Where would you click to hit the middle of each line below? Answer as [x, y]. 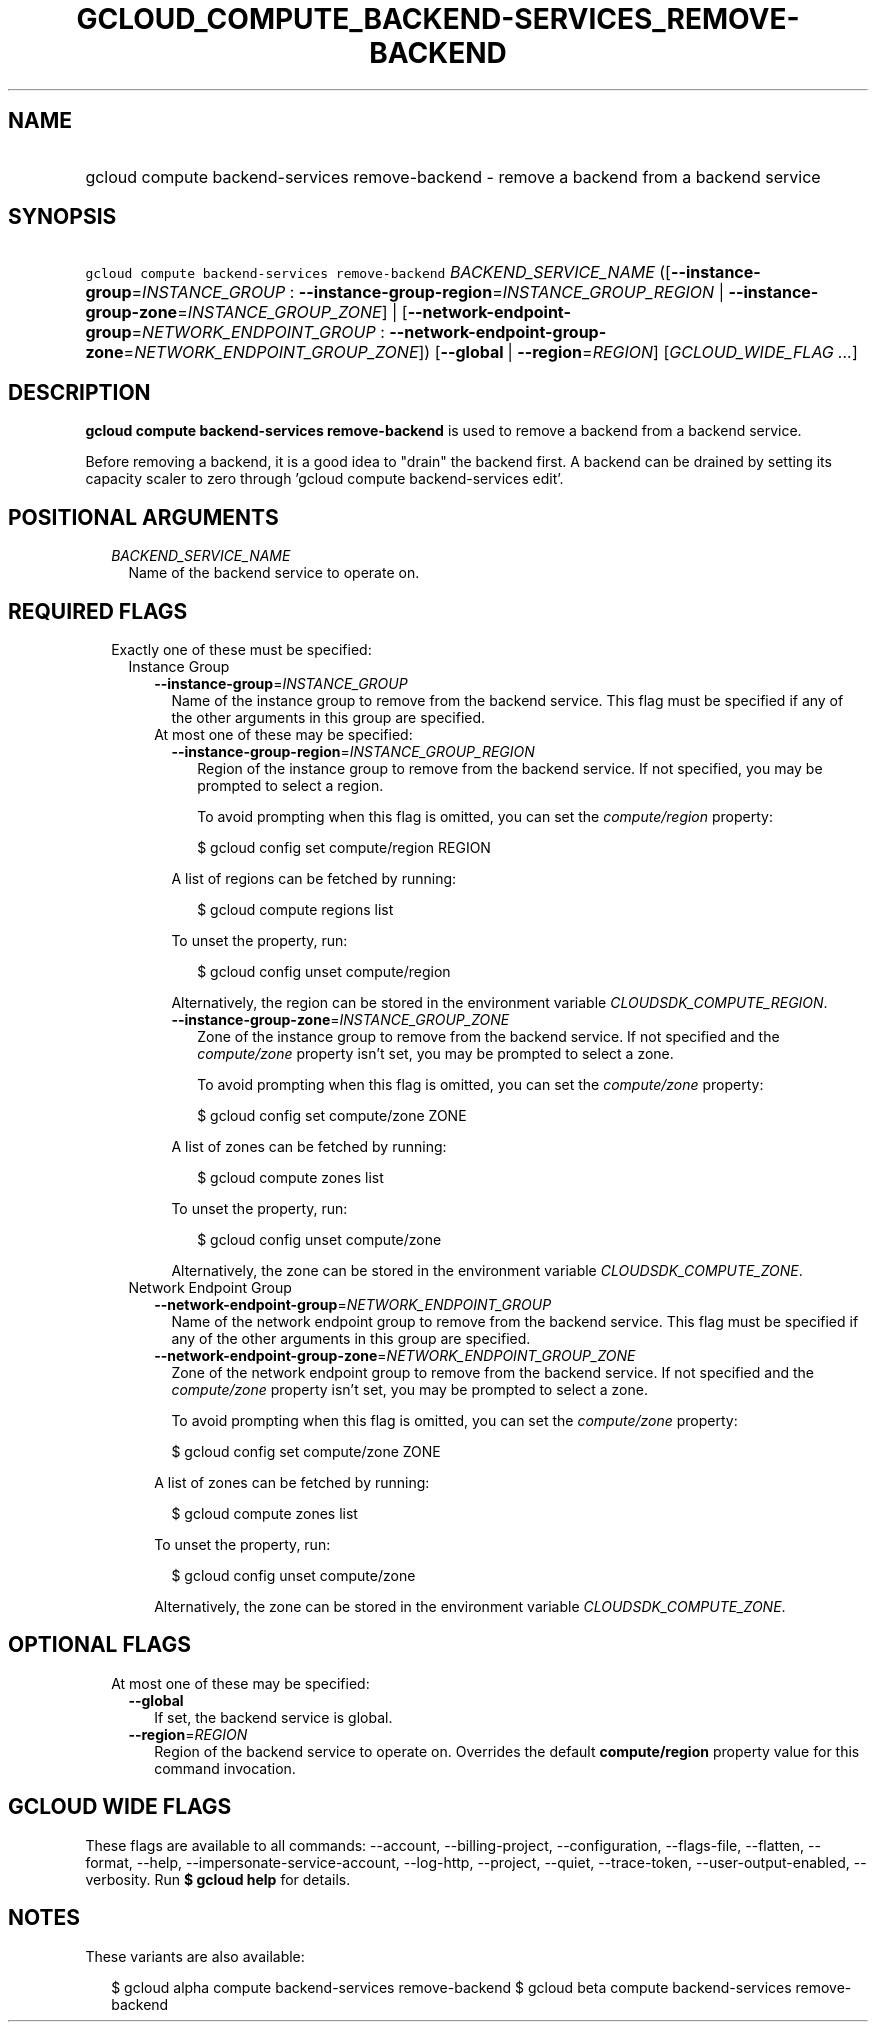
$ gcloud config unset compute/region [324, 971]
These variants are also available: [195, 1956]
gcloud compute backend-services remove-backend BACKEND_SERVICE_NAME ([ [378, 272]
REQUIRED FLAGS [98, 611]
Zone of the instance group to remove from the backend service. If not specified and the [488, 1036]
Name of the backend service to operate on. [274, 573]
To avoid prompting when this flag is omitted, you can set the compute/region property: [485, 816]
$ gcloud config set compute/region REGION [344, 847]
